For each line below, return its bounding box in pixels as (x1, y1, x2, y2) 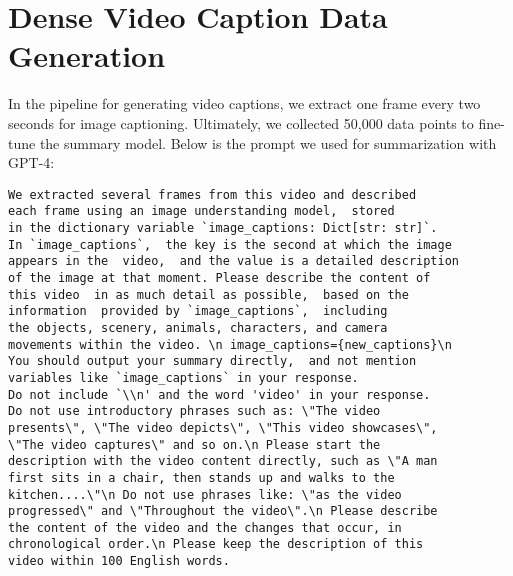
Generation (8, 35, 166, 76)
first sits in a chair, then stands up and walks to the (8, 470, 395, 485)
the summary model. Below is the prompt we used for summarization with (39, 132, 497, 153)
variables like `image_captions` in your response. (8, 370, 359, 385)
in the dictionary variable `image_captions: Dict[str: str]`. (8, 221, 438, 235)
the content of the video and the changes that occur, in (8, 520, 402, 535)
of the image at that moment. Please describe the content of (8, 270, 431, 285)
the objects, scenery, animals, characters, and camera (8, 320, 388, 335)
